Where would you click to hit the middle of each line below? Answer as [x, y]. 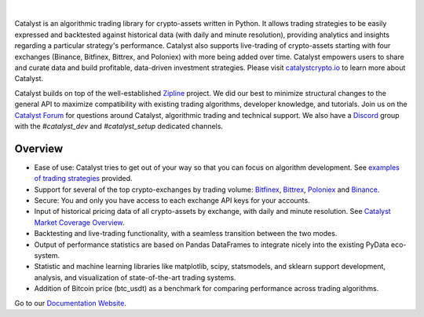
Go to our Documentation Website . [71, 303]
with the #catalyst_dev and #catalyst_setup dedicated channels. [119, 126]
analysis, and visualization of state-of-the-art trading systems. [135, 277]
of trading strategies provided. [83, 179]
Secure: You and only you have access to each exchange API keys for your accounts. [172, 200]
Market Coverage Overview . [79, 222]
